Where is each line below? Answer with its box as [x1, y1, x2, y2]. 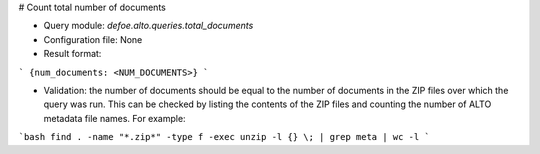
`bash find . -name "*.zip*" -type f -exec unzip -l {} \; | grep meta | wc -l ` [18, 131, 430, 143]
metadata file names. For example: [43, 112, 186, 124]
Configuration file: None [43, 33, 143, 45]
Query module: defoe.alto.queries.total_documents [43, 20, 254, 32]
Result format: [43, 48, 102, 60]
